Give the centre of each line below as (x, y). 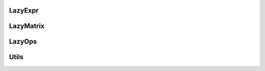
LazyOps (23, 42)
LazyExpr (24, 10)
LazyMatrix (27, 26)
